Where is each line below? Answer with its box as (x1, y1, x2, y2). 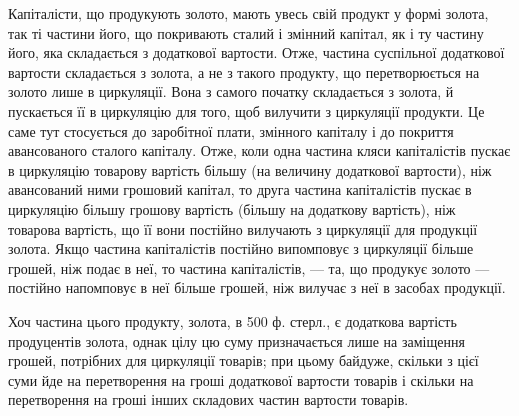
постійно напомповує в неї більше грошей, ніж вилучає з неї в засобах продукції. (8, 277, 506, 298)
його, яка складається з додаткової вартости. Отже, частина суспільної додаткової (8, 42, 505, 63)
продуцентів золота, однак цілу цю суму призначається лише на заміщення (8, 330, 465, 351)
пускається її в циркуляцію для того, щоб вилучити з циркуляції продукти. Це (8, 100, 485, 121)
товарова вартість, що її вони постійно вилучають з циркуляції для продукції (8, 218, 478, 239)
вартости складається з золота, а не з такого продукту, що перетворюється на (8, 61, 480, 82)
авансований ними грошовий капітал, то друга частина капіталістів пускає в (8, 179, 472, 200)
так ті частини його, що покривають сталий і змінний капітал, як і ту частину (8, 22, 484, 43)
